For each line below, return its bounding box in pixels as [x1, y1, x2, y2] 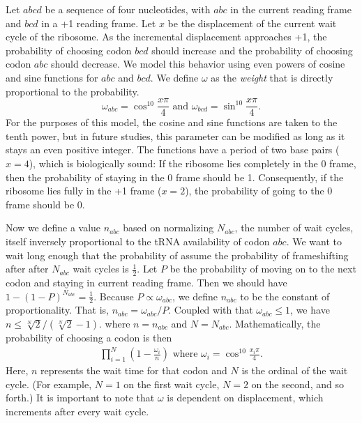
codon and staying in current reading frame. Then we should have [6, 275, 287, 289]
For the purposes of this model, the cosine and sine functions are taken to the [6, 115, 338, 130]
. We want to [286, 233, 342, 248]
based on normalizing [123, 220, 214, 235]
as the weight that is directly [211, 70, 333, 84]
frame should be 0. [6, 197, 85, 211]
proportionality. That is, [6, 302, 109, 317]
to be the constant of [240, 289, 330, 303]
